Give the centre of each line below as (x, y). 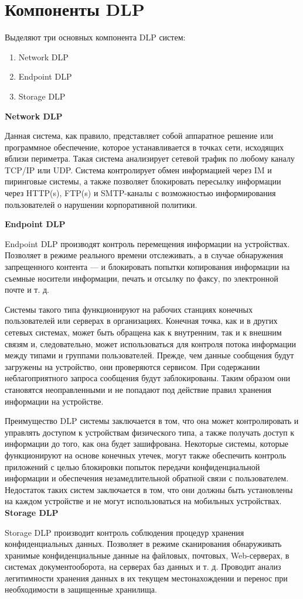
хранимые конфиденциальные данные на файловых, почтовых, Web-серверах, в (147, 555)
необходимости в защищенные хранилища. (81, 589)
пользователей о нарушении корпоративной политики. (101, 204)
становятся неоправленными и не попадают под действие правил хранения (138, 389)
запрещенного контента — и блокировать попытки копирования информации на (147, 267)
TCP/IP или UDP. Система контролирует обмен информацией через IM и (138, 170)
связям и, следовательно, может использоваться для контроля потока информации (150, 343)
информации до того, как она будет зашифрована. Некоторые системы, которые (147, 444)
